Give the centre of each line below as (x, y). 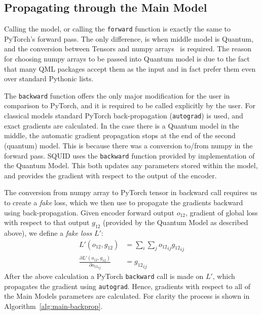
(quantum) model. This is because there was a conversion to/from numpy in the (128, 145)
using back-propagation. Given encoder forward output (89, 212)
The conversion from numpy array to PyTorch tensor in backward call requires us (131, 192)
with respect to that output (47, 222)
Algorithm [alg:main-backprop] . (53, 306)
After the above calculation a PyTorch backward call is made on (104, 276)
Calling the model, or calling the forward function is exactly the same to (117, 29)
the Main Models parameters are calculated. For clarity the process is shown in (127, 296)
